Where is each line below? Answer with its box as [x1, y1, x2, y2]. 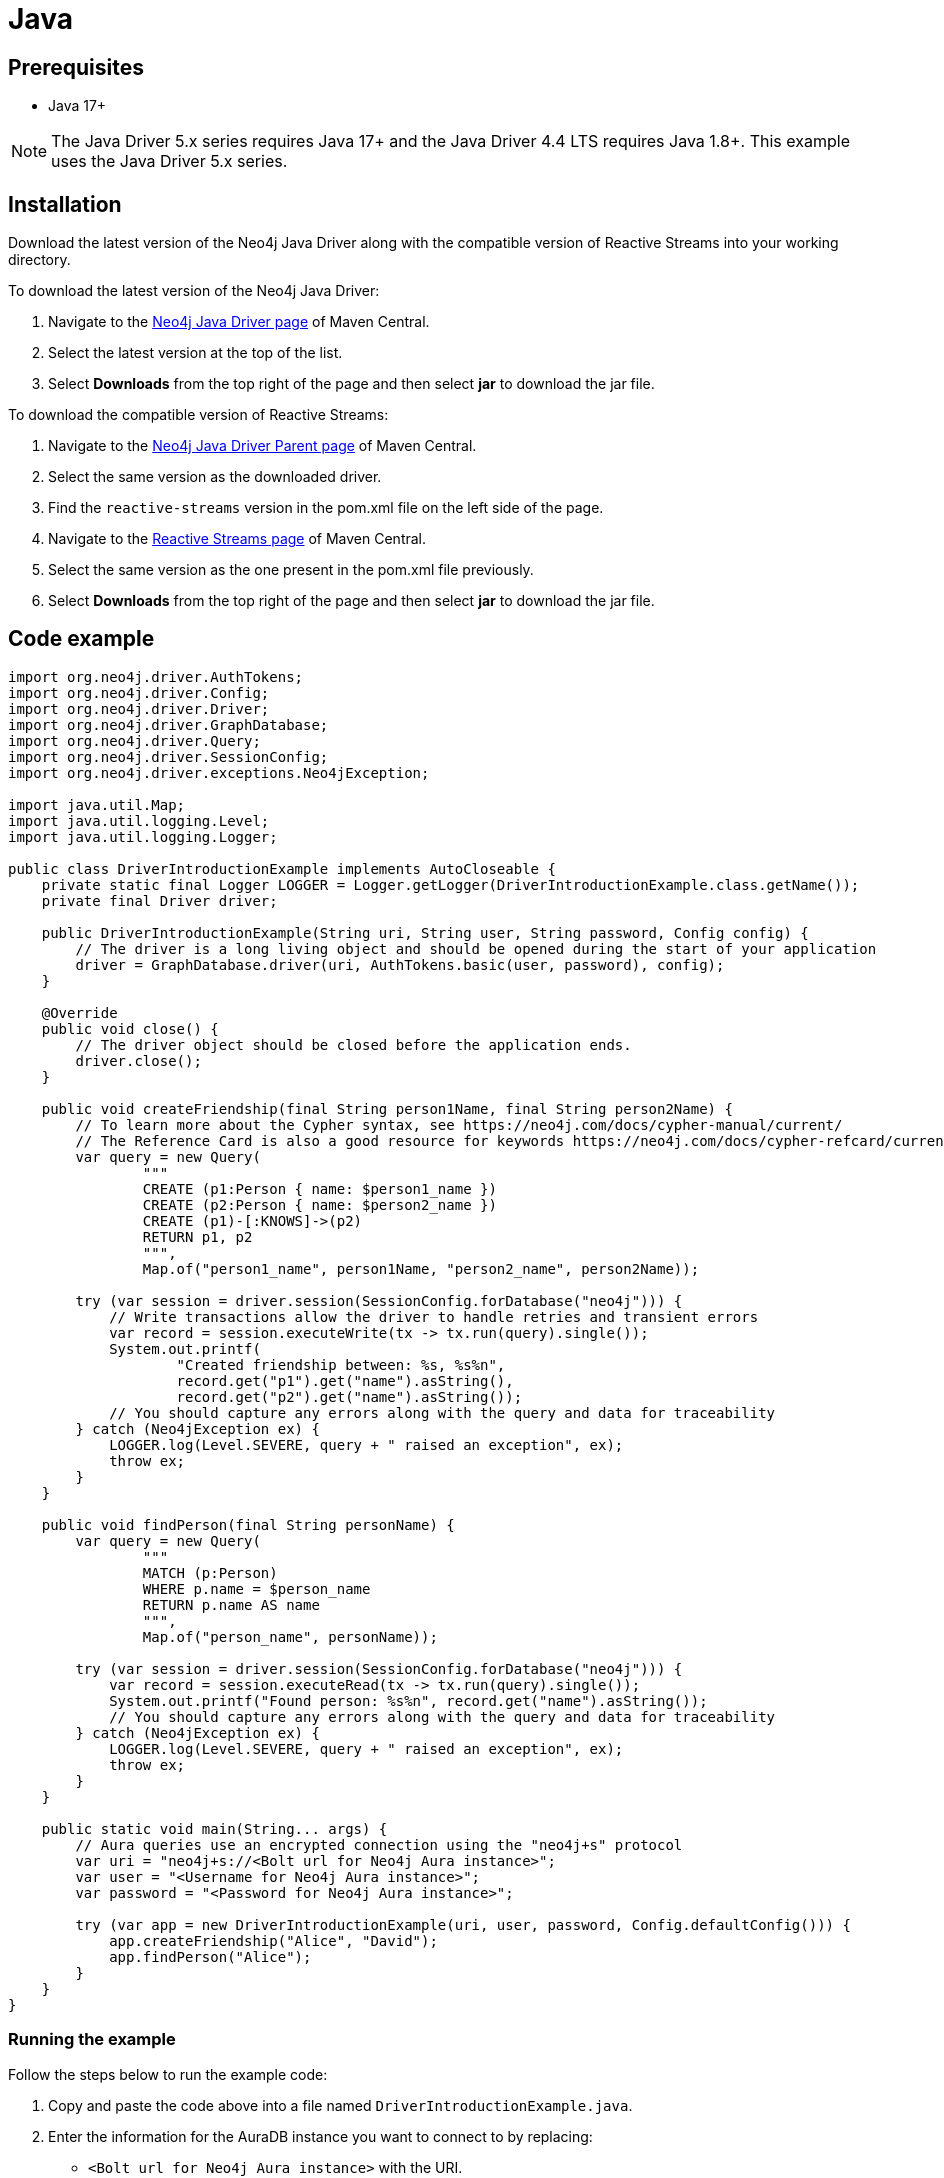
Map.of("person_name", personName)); [142, 1628, 438, 1645]
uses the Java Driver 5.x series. [51, 151, 288, 172]
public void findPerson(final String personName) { [41, 1516, 455, 1533]
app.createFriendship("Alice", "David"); [109, 1932, 438, 1949]
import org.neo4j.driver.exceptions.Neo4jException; [8, 764, 430, 781]
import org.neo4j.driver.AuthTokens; [8, 668, 304, 685]
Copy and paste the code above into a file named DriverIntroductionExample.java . [48, 2096, 633, 2114]
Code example [8, 626, 155, 652]
